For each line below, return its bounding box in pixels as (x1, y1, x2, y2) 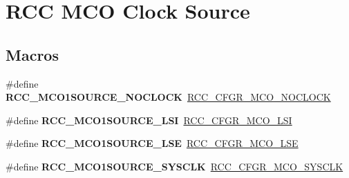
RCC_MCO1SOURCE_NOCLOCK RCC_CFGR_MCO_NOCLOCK (6, 90, 331, 104)
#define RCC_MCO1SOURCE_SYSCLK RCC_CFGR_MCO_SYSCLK (6, 159, 343, 173)
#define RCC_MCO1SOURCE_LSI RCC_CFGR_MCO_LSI (6, 112, 292, 127)
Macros (6, 43, 59, 65)
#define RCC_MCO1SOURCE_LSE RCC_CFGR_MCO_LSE (6, 136, 299, 150)
